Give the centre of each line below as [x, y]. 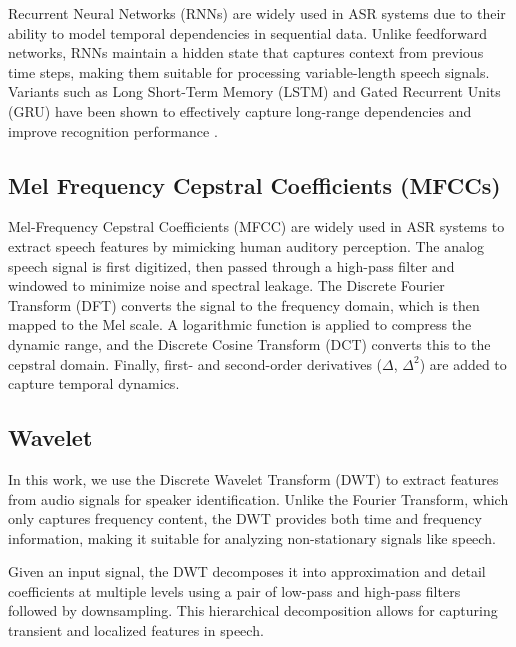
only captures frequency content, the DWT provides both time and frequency [245, 518]
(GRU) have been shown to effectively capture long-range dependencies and [240, 110]
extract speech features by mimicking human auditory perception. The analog [246, 245]
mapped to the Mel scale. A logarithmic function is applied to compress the [240, 324]
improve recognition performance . [113, 130]
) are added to [463, 363]
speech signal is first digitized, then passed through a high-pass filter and [231, 265]
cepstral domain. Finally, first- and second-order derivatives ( [195, 363]
